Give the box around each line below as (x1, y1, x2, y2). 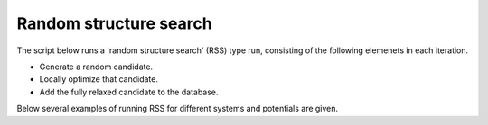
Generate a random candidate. (39, 61, 154, 72)
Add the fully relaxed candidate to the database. (39, 86, 219, 97)
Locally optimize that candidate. (39, 74, 158, 85)
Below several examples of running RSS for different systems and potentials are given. (16, 103, 339, 114)
